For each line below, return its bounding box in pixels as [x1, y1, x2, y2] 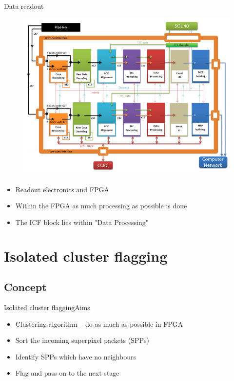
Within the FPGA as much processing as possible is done [15, 201, 187, 211]
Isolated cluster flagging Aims [4, 302, 90, 312]
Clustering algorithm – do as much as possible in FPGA [15, 318, 183, 329]
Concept [4, 279, 47, 294]
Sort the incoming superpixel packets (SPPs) [15, 335, 149, 345]
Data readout [4, 1, 44, 11]
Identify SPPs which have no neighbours [15, 351, 136, 361]
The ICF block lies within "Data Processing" [15, 217, 149, 227]
